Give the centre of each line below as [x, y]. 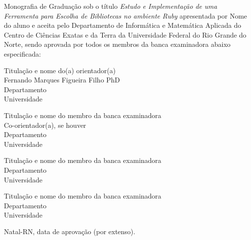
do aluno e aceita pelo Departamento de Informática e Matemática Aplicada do [123, 25]
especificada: [22, 53]
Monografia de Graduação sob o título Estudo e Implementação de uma [111, 6]
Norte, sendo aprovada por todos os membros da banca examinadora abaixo [117, 44]
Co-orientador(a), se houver [45, 125]
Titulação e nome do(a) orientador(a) [60, 70]
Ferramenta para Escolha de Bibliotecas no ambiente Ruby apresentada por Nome [125, 15]
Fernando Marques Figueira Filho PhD [62, 80]
